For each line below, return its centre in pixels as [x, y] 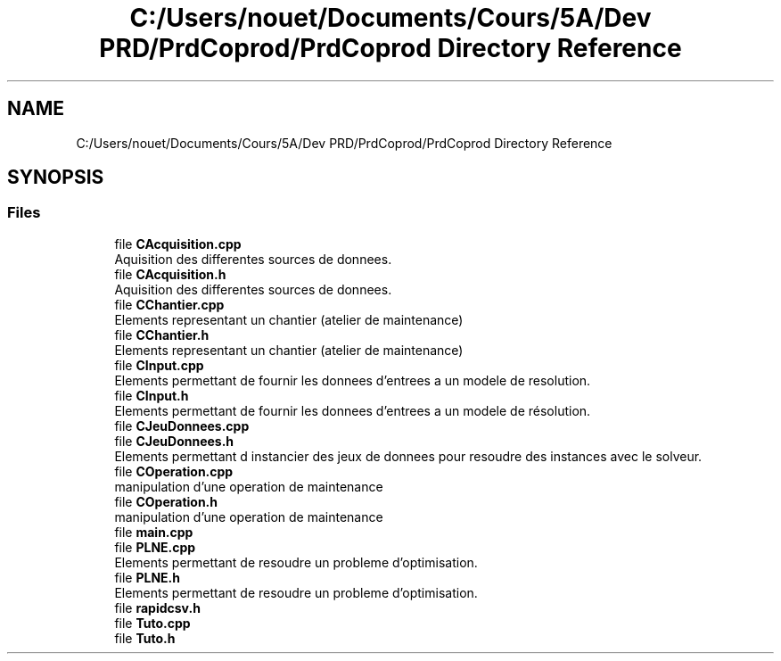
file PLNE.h [148, 577]
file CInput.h [152, 395]
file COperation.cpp [174, 471]
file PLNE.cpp [155, 547]
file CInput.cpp [159, 365]
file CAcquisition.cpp [178, 244]
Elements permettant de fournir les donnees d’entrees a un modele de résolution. [353, 410]
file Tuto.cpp [152, 623]
